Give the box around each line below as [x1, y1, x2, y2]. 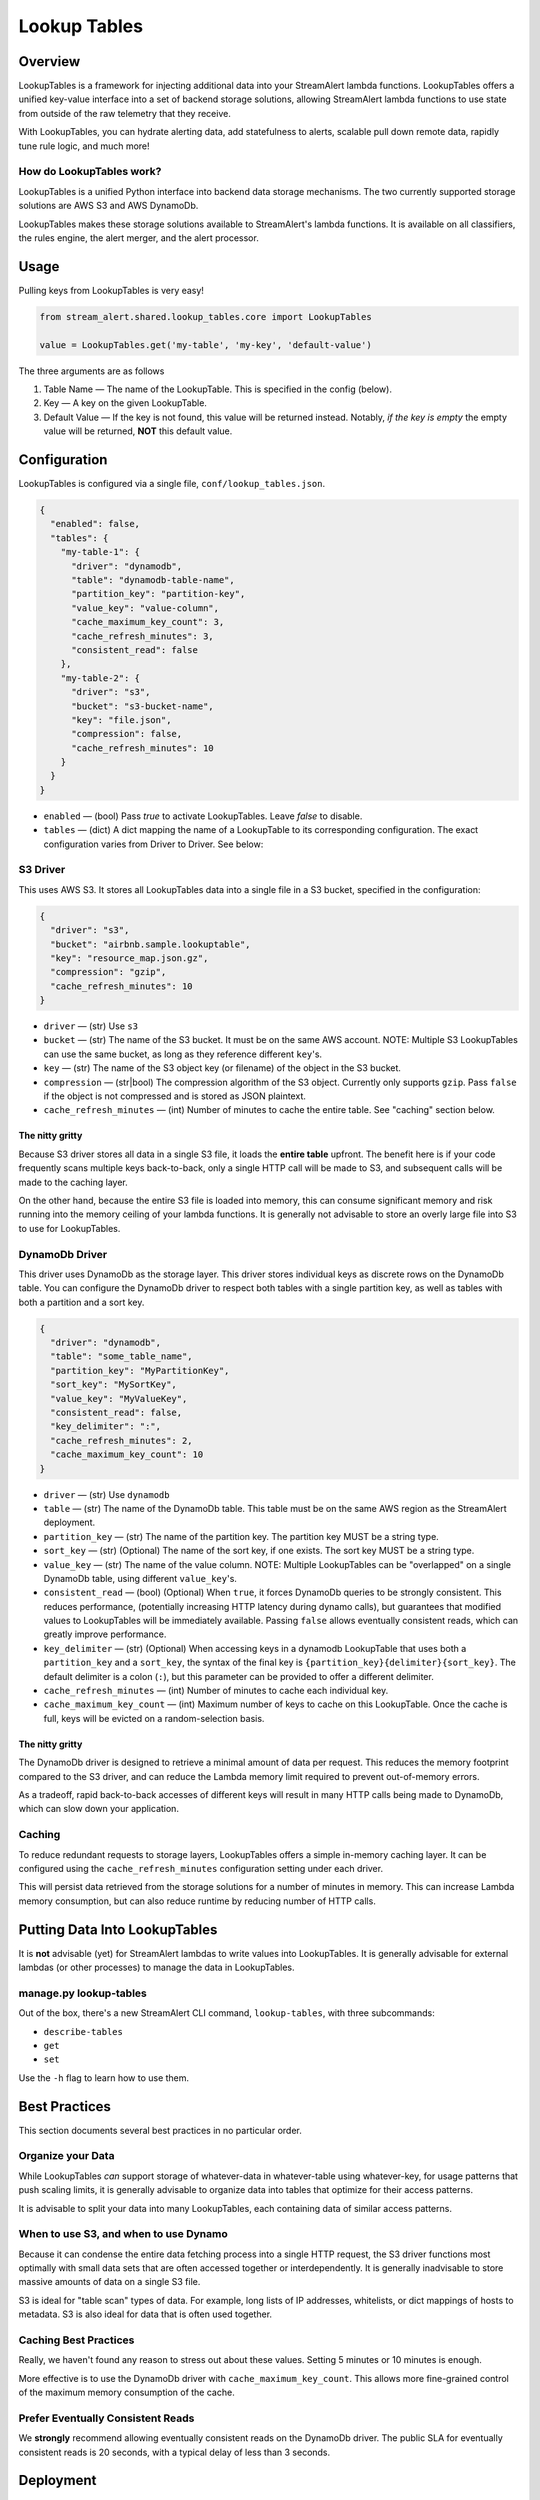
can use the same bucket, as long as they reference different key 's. [43, 1048, 323, 1060]
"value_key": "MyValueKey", [50, 1393, 188, 1404]
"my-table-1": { [60, 546, 140, 558]
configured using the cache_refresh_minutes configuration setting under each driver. [18, 1862, 384, 1874]
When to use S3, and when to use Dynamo [18, 2227, 229, 2241]
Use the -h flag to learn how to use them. [18, 2071, 190, 2084]
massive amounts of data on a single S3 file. [18, 2276, 201, 2288]
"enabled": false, [50, 518, 140, 530]
